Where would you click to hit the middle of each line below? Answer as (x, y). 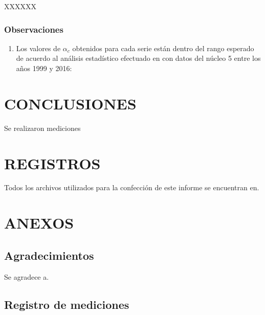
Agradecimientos (49, 255)
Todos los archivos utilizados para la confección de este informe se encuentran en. (132, 187)
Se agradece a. (27, 276)
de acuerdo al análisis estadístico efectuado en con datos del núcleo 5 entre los (138, 58)
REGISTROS (52, 163)
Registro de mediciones (67, 304)
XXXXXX (20, 6)
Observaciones (34, 29)
